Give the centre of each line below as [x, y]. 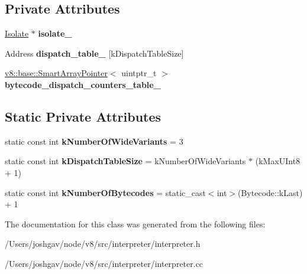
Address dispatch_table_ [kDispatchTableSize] [94, 53]
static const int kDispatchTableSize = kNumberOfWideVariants [125, 161]
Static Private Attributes [83, 116]
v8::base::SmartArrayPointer [56, 73]
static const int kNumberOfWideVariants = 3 [94, 141]
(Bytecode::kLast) [270, 192]
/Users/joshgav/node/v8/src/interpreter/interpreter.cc [104, 263]
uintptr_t [139, 73]
